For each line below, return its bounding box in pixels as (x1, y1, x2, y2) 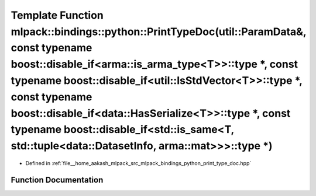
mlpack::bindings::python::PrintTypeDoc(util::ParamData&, (11, 25, 307, 38)
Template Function (11, 9, 104, 22)
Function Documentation (11, 175, 104, 185)
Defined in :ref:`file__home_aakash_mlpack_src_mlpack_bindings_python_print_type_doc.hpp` (25, 159, 252, 166)
